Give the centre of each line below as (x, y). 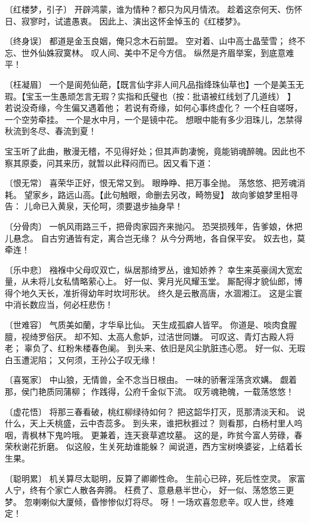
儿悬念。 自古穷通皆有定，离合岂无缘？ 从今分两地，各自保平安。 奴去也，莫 (155, 238)
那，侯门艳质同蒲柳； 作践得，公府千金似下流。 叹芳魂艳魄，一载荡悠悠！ (150, 392)
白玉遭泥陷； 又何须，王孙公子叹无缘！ (81, 359)
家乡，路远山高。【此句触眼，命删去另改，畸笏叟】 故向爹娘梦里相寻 (165, 194)
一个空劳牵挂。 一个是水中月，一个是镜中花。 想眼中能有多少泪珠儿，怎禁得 (154, 119)
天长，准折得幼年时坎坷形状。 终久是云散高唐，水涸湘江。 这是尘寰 (170, 293)
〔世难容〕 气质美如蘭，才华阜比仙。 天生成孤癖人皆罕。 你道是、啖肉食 (147, 325)
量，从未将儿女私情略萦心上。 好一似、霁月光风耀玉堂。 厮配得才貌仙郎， (150, 281)
